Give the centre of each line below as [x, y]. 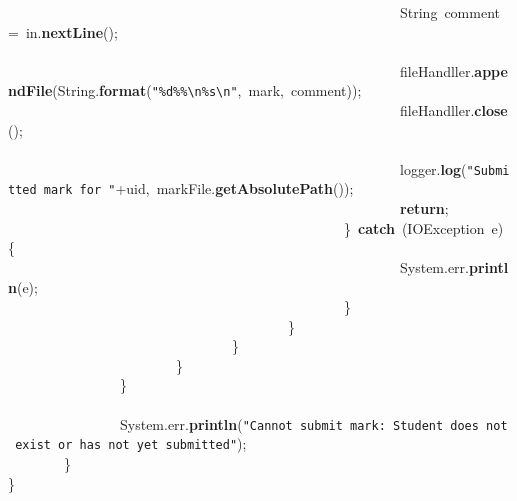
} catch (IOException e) [423, 227]
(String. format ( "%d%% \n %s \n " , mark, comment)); [207, 90]
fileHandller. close [453, 110]
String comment [449, 12]
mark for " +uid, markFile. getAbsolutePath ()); [198, 188]
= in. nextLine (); [63, 31]
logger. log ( [433, 168]
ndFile [30, 90]
